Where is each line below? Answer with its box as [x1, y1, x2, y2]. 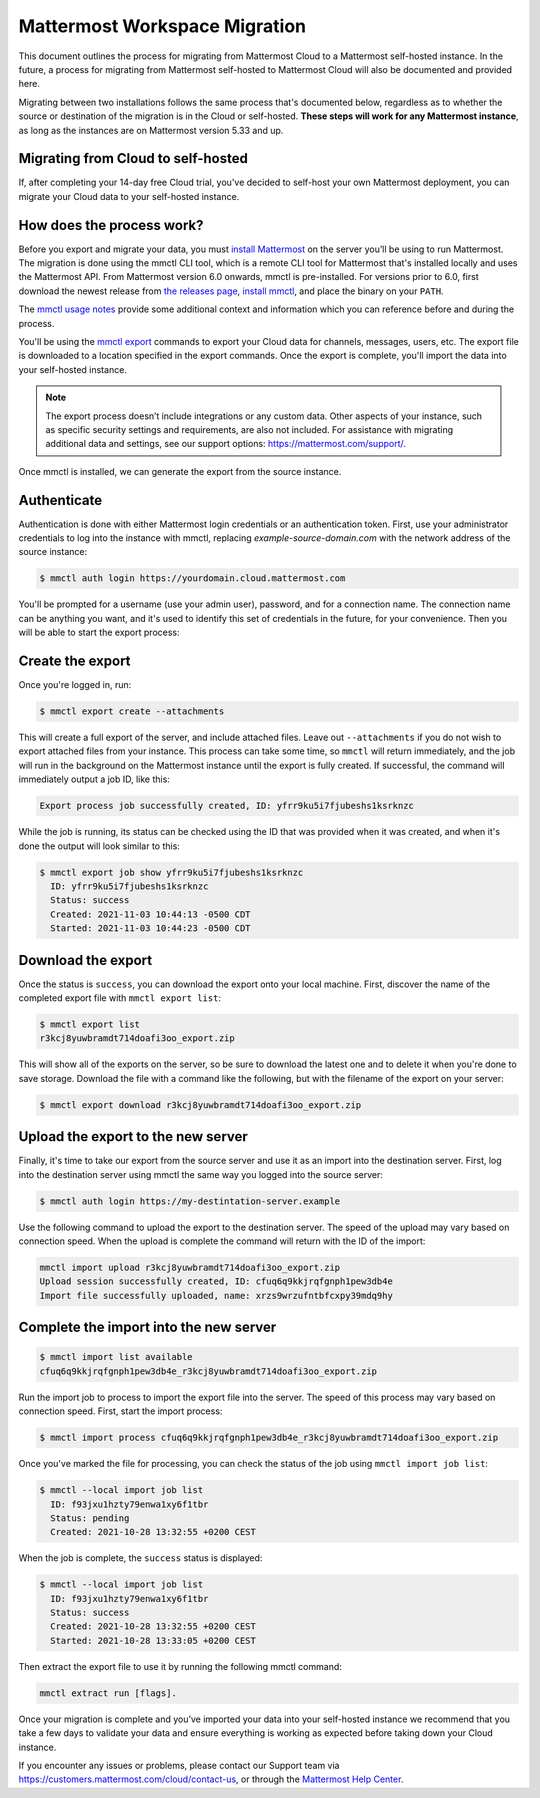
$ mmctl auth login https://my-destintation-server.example [39, 1195, 341, 1207]
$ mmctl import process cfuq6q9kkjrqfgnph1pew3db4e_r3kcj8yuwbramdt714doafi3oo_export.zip [39, 1432, 499, 1444]
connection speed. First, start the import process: [18, 1405, 223, 1417]
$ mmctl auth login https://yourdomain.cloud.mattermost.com [39, 573, 346, 584]
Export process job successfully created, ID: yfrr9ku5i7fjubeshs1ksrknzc [39, 800, 415, 812]
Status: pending [50, 1512, 130, 1524]
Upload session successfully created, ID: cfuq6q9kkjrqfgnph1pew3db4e [39, 1276, 394, 1287]
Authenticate [18, 491, 103, 509]
